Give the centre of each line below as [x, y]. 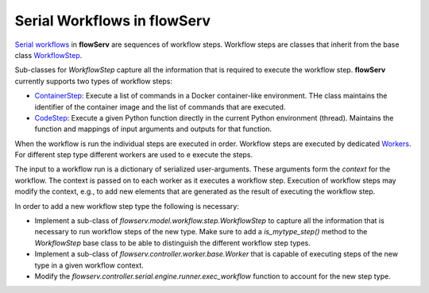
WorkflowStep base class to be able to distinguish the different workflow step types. [173, 243]
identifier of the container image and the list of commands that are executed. [160, 106]
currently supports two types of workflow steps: [94, 81]
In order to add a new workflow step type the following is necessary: [127, 206]
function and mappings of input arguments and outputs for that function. [153, 129]
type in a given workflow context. [89, 265]
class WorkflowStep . [48, 55]
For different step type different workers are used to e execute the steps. [134, 155]
